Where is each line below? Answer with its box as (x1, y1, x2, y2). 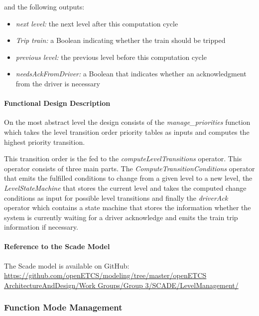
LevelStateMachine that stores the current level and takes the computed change (4, 182, 247, 193)
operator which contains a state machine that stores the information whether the (4, 202, 251, 213)
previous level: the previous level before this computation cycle (15, 51, 207, 62)
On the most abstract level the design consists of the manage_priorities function (4, 117, 251, 127)
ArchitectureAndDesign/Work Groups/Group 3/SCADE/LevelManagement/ (4, 280, 239, 290)
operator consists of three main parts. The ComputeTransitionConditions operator (4, 163, 255, 173)
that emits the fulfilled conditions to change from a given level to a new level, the (4, 173, 253, 183)
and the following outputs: (4, 1, 85, 11)
